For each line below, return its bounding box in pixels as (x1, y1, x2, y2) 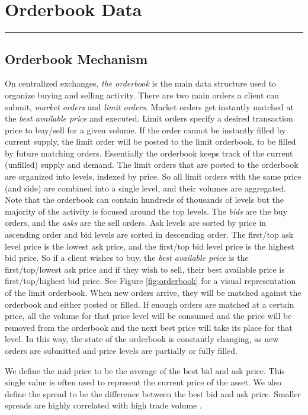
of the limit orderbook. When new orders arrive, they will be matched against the (5, 286, 301, 299)
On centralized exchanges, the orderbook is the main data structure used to (5, 77, 277, 90)
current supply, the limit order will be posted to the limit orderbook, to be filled (5, 135, 296, 148)
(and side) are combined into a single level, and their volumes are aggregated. (5, 181, 286, 194)
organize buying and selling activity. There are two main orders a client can (5, 88, 280, 101)
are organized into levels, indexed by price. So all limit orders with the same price (5, 170, 301, 183)
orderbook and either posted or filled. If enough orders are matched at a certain (5, 298, 294, 310)
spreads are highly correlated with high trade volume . (5, 399, 202, 411)
